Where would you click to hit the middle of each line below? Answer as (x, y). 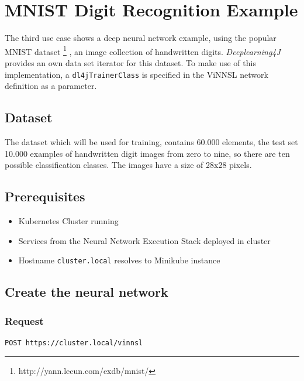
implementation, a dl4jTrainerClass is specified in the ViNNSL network (137, 74)
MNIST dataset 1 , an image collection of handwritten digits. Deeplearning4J (143, 50)
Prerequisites (45, 196)
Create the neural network (87, 292)
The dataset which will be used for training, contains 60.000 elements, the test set (151, 142)
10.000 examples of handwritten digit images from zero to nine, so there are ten (147, 153)
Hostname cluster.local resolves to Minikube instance (119, 260)
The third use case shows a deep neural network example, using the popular (141, 38)
